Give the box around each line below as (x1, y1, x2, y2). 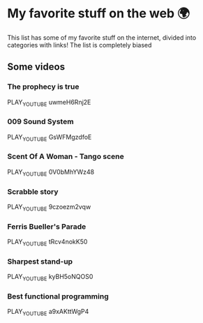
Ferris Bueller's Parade (7, 221, 87, 231)
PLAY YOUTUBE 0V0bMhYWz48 (7, 167, 95, 178)
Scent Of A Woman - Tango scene (7, 151, 124, 161)
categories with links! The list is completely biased (7, 40, 152, 49)
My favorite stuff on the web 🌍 (7, 6, 190, 22)
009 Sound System (7, 117, 75, 126)
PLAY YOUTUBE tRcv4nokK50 (7, 238, 88, 248)
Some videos (7, 61, 65, 73)
